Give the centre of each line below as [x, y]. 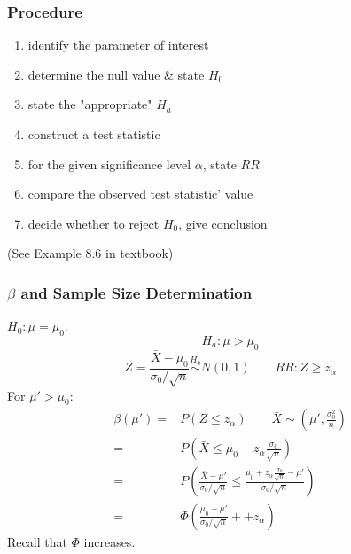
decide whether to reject [94, 223]
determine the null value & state [116, 74]
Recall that [37, 541]
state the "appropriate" [90, 104]
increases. [109, 541]
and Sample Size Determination [136, 292]
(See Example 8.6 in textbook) [90, 253]
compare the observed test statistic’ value [140, 194]
